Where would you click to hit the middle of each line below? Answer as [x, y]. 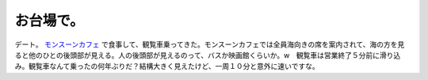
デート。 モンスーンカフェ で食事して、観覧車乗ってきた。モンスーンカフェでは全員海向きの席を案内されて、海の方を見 [210, 44]
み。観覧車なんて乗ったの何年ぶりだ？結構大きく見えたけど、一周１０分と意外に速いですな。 [167, 67]
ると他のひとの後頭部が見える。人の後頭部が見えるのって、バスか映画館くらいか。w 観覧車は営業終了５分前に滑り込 [208, 55]
